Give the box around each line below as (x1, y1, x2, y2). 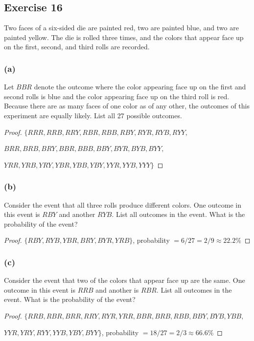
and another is (95, 284, 139, 295)
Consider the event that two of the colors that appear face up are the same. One (4, 275, 245, 285)
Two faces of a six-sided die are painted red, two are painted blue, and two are (4, 22, 239, 33)
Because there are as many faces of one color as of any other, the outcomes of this (4, 101, 250, 111)
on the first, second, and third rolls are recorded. (4, 42, 150, 52)
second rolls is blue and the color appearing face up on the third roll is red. (4, 91, 230, 101)
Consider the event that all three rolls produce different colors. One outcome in (4, 199, 242, 210)
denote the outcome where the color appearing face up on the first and (34, 82, 246, 92)
